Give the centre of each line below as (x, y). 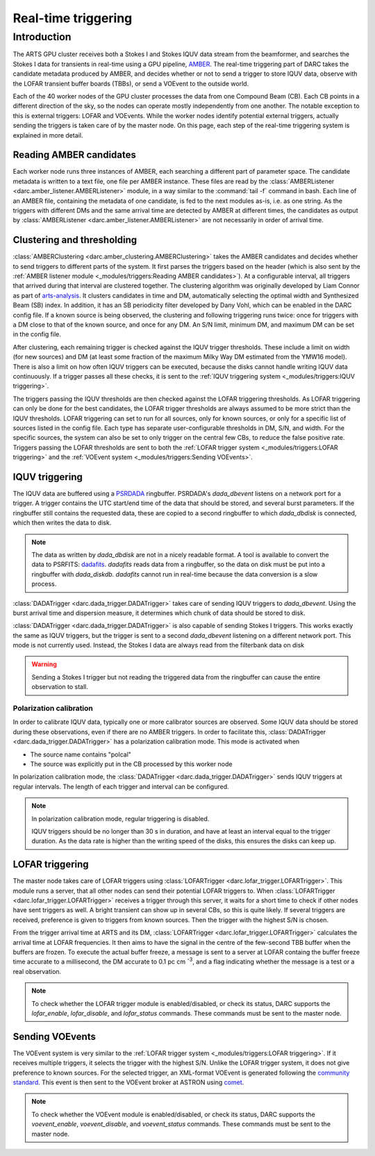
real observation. (37, 971)
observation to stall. (60, 687)
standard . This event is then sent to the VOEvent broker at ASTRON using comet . (128, 1082)
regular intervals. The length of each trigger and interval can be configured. (121, 786)
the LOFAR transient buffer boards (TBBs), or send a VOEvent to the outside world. (131, 83)
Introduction (42, 37)
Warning (44, 664)
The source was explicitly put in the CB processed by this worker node (131, 763)
